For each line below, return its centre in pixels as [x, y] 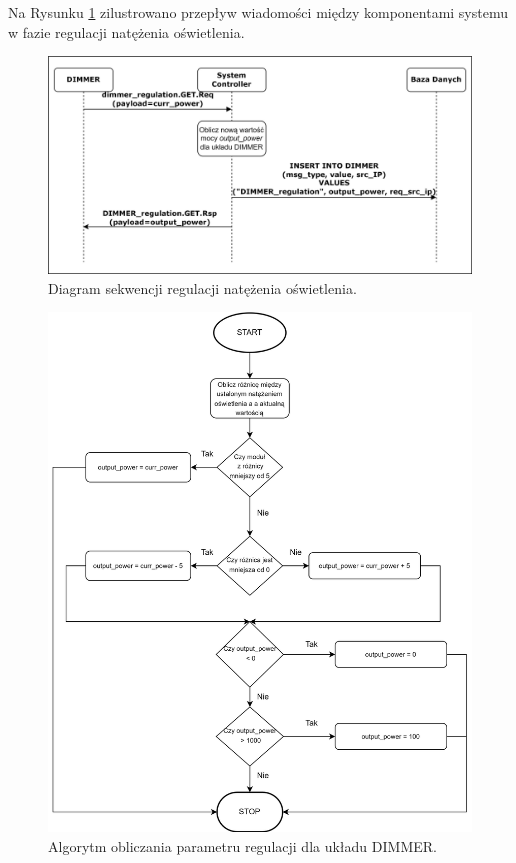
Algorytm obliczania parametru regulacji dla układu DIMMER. [242, 845]
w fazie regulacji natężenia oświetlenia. [126, 31]
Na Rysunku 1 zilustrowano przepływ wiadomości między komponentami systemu [258, 12]
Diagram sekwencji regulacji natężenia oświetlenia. [202, 287]
